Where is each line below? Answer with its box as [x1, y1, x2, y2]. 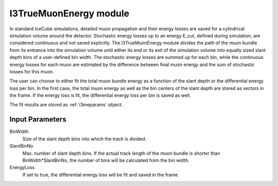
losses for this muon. [9, 68, 54, 74]
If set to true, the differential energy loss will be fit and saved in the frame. [22, 172, 180, 178]
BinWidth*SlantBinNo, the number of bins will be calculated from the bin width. [22, 157, 190, 163]
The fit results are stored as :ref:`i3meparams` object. [9, 101, 123, 108]
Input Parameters [9, 115, 66, 124]
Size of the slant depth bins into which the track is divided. [22, 136, 147, 142]
